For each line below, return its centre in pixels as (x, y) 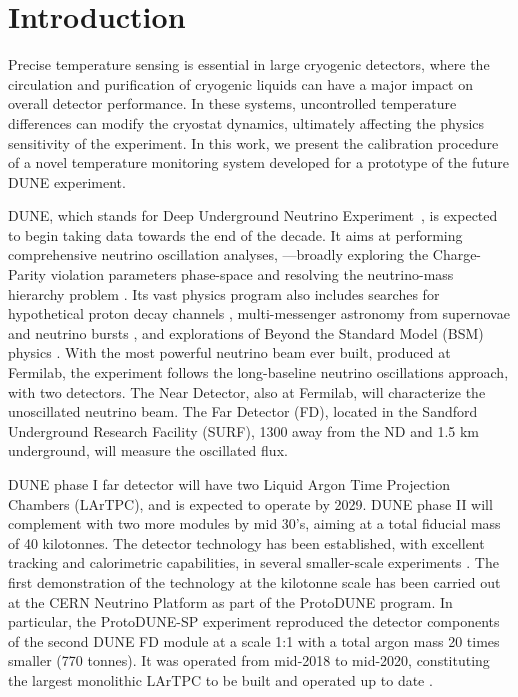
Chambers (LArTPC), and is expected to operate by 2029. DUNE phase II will (250, 503)
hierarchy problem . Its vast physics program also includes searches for (224, 293)
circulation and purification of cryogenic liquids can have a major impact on (240, 83)
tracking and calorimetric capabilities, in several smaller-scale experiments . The (253, 562)
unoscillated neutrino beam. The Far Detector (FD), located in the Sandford (243, 411)
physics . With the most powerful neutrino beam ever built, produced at (229, 352)
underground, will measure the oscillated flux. (148, 450)
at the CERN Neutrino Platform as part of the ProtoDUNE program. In (230, 601)
